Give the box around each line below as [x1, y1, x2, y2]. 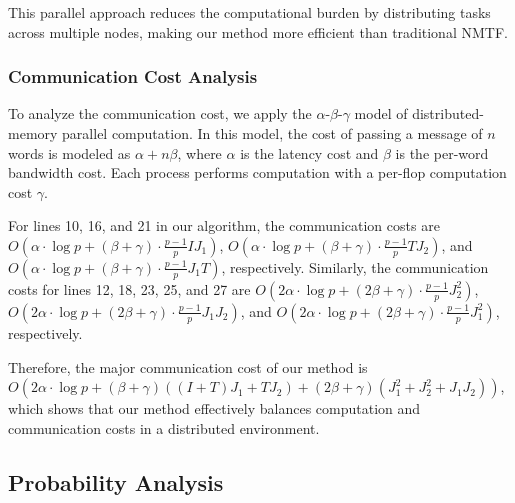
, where [177, 142, 222, 163]
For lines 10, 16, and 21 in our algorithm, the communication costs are [8, 215, 440, 236]
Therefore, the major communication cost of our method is [8, 356, 368, 377]
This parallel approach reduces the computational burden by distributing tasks [8, 2, 491, 22]
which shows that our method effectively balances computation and [8, 398, 421, 419]
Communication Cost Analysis [8, 64, 258, 89]
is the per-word [395, 142, 489, 163]
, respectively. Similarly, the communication [221, 256, 489, 277]
